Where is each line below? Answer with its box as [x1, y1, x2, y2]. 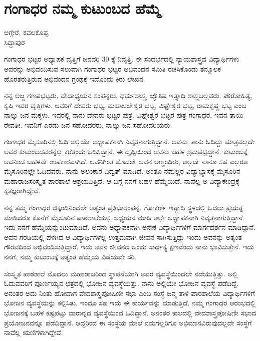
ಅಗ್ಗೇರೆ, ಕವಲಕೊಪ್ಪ [4, 27, 49, 38]
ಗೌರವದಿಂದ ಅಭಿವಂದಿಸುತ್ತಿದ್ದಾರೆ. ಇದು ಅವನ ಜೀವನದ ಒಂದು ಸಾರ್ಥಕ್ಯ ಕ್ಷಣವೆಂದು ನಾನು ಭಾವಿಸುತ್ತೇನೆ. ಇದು [4, 241, 254, 252]
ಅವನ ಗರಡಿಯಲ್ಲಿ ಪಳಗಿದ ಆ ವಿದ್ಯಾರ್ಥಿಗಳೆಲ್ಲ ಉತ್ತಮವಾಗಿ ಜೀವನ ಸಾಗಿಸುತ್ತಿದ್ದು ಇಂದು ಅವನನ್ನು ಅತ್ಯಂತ [4, 231, 242, 242]
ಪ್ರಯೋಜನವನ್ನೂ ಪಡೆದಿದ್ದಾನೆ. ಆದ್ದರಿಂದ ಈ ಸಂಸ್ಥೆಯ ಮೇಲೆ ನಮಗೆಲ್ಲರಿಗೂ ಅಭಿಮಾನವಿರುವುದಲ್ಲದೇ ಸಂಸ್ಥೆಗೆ [4, 317, 252, 327]
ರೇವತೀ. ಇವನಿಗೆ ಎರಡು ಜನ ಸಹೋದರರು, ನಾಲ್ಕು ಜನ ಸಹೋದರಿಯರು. [4, 119, 172, 130]
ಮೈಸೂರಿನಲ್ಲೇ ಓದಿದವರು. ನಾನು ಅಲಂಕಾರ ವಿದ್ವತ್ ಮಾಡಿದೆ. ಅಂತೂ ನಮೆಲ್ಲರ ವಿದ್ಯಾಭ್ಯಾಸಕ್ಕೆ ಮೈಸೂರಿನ [4, 166, 240, 176]
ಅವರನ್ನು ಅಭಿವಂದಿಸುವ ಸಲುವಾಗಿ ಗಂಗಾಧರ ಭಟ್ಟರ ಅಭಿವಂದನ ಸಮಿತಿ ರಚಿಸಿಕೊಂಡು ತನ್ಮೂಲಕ [4, 63, 221, 74]
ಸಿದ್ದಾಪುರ [4, 37, 25, 47]
